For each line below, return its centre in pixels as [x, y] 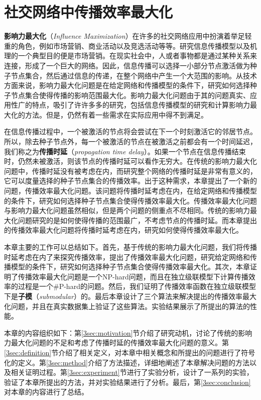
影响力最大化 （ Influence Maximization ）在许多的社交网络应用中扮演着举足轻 [128, 36]
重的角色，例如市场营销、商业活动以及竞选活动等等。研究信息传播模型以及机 [130, 45]
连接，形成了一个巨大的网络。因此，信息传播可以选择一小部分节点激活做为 [127, 65]
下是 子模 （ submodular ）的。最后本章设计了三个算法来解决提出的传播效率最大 [130, 296]
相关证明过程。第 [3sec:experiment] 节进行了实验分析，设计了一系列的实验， [132, 372]
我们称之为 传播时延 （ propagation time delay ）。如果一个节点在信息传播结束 [125, 151]
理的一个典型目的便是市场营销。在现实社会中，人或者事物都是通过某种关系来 [130, 56]
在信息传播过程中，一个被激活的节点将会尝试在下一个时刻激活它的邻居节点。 [130, 131]
